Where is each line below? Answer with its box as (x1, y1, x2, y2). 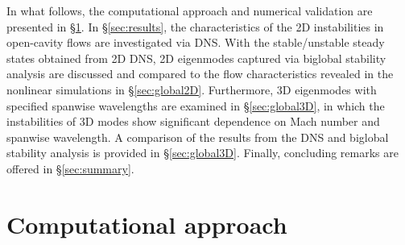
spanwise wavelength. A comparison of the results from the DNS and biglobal (6, 128, 389, 145)
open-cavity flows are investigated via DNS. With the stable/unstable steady (6, 34, 385, 51)
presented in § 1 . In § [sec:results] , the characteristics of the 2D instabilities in (6, 18, 384, 35)
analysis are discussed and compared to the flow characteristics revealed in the (6, 65, 394, 82)
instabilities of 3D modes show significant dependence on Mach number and (6, 113, 380, 130)
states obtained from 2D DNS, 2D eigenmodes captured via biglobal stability (6, 49, 386, 66)
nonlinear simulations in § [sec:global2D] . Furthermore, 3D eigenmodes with (6, 81, 377, 98)
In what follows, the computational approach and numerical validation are (6, 2, 373, 19)
